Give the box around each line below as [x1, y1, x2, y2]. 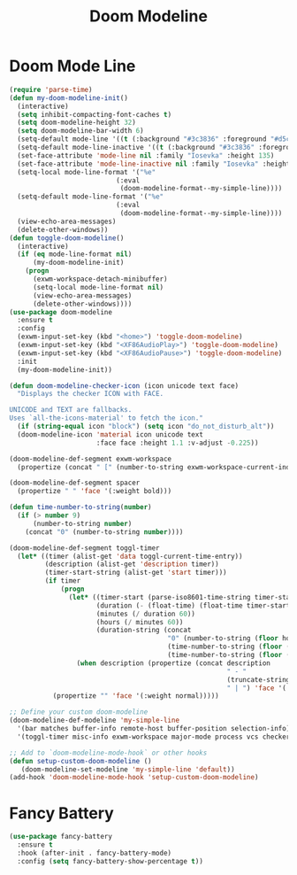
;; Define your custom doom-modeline [9, 708, 148, 716]
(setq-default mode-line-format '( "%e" [17, 192, 164, 201]
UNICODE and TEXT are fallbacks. [9, 406, 133, 414]
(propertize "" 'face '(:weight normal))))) [52, 692, 219, 701]
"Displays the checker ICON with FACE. [17, 390, 164, 399]
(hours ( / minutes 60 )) [95, 617, 184, 626]
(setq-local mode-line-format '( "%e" [17, 167, 156, 176]
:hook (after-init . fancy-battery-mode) [17, 848, 172, 857]
